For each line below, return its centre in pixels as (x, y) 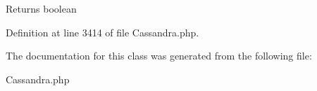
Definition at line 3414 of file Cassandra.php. (102, 32)
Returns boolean (41, 8)
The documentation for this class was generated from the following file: (159, 56)
